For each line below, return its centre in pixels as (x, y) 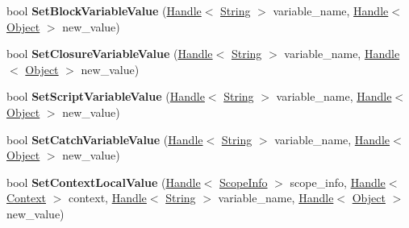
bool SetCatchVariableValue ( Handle (105, 139)
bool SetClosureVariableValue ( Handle (110, 54)
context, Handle (107, 198)
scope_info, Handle (338, 182)
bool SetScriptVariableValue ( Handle (106, 96)
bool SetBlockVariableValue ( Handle (104, 10)
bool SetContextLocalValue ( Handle (104, 182)
